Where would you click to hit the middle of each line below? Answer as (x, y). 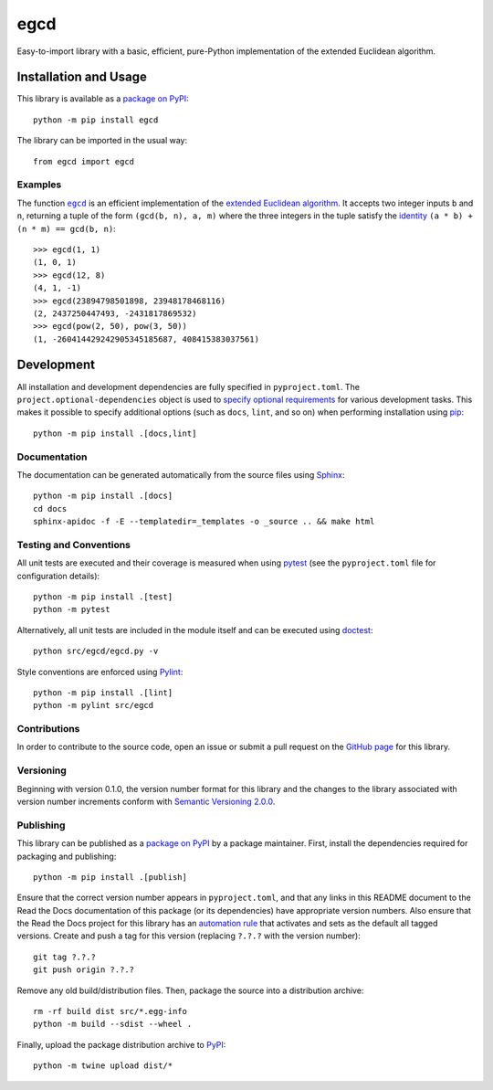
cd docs (50, 508)
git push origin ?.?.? (84, 970)
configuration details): (58, 576)
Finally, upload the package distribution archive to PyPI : (121, 1044)
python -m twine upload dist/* (103, 1066)
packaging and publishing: (67, 856)
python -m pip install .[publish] (110, 877)
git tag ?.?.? (64, 957)
